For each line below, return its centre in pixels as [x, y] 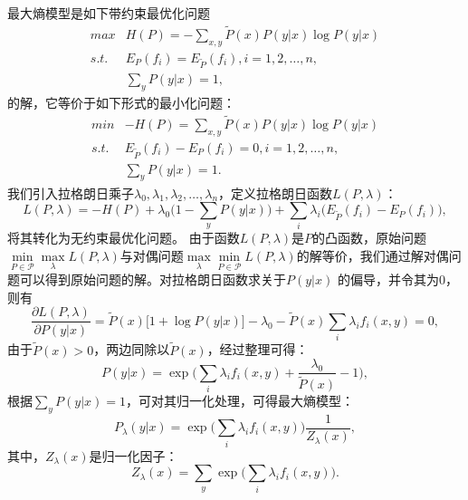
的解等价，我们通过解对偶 [372, 256]
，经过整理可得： [258, 349]
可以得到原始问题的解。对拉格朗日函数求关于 [153, 279]
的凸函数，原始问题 [370, 238]
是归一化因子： [134, 455]
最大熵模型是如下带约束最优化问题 [109, 13]
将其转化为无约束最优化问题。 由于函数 [124, 238]
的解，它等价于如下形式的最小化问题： [121, 103]
